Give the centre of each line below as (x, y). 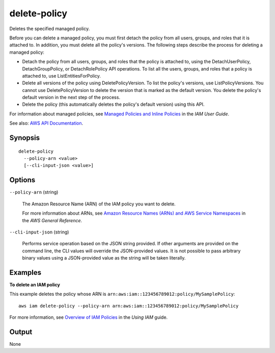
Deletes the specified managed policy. (50, 29)
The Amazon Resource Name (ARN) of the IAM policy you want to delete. (99, 204)
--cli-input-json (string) (39, 232)
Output (21, 332)
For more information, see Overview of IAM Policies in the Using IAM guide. (89, 317)
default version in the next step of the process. (71, 98)
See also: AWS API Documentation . (46, 123)
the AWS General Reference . (52, 220)
